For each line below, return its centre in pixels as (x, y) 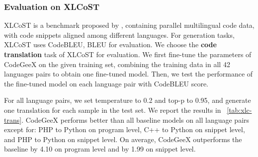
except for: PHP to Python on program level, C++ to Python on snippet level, (125, 129)
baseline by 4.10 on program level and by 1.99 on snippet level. (100, 149)
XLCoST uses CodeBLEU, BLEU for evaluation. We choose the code (110, 44)
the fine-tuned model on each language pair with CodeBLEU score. (106, 83)
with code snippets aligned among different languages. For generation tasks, (119, 35)
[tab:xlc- (239, 110)
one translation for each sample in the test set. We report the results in (113, 110)
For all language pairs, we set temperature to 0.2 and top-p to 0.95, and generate (128, 100)
